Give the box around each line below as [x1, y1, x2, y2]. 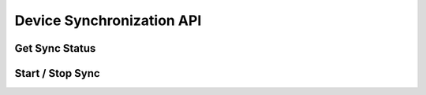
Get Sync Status [14, 42, 96, 55]
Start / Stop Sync [14, 67, 100, 80]
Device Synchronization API [14, 12, 202, 29]
